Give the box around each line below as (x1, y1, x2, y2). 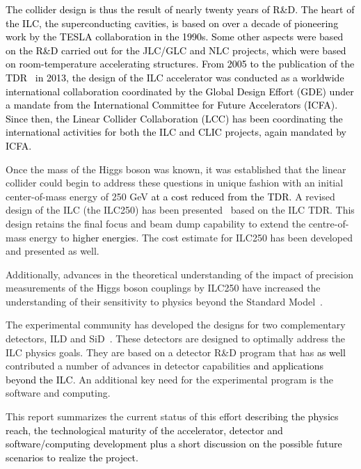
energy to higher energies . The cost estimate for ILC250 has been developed (29, 230, 353, 244)
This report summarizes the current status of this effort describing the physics (6, 409, 339, 424)
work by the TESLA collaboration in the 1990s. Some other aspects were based (6, 29, 344, 44)
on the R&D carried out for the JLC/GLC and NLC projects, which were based (6, 42, 346, 57)
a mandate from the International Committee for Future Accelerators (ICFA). (6, 97, 338, 112)
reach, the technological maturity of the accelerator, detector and (6, 422, 283, 437)
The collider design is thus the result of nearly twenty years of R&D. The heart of (6, 2, 355, 16)
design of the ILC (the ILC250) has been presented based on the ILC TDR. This (6, 202, 355, 217)
